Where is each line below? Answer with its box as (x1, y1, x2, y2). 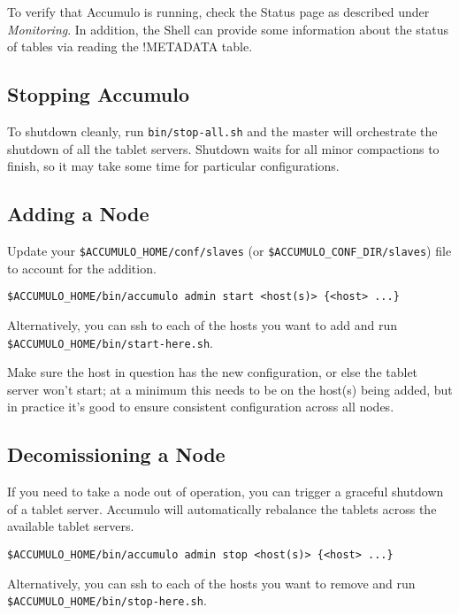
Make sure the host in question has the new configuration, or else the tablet (7, 363, 418, 381)
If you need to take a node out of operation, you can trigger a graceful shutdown (7, 482, 444, 501)
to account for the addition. (7, 258, 157, 277)
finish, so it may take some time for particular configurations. (7, 157, 340, 175)
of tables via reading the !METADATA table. (7, 37, 253, 56)
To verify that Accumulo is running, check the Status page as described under (7, 3, 430, 20)
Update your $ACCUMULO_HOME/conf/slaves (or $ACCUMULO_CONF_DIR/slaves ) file (7, 242, 452, 260)
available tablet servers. (7, 517, 134, 535)
